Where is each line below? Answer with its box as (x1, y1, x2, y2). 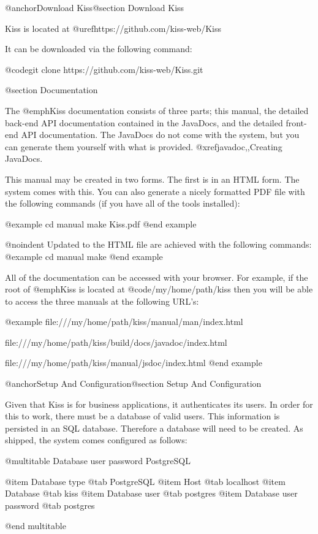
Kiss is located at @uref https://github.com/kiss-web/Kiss (5, 21, 221, 34)
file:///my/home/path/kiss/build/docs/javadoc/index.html (5, 335, 227, 348)
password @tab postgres (5, 498, 95, 511)
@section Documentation (5, 83, 98, 96)
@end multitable (5, 519, 66, 532)
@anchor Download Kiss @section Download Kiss (5, 1, 184, 13)
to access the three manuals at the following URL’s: (5, 294, 199, 307)
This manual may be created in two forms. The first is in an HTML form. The (5, 172, 300, 185)
